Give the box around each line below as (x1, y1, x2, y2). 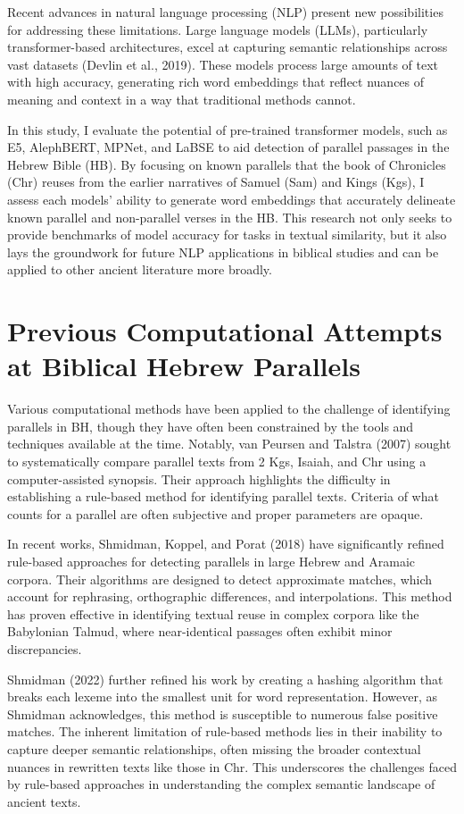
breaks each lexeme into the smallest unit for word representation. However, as (7, 687, 438, 706)
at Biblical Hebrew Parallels (7, 348, 360, 384)
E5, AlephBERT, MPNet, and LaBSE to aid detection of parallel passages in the (7, 138, 450, 156)
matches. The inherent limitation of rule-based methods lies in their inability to (7, 722, 443, 741)
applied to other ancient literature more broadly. (7, 260, 272, 279)
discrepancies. (7, 639, 82, 658)
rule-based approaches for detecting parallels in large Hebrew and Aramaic (7, 551, 416, 570)
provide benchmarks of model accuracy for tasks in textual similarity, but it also (7, 225, 447, 244)
